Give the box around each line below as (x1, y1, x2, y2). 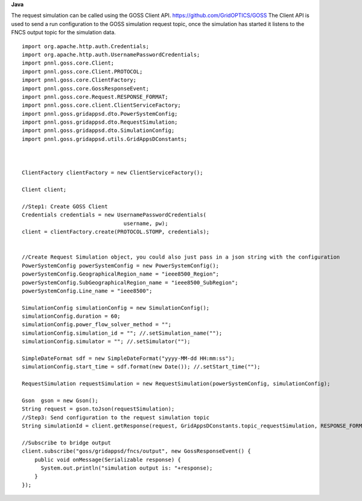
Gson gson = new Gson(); (22, 397, 99, 404)
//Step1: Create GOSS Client (22, 203, 108, 210)
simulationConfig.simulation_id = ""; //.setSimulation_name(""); (22, 329, 223, 336)
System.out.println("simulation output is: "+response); (40, 465, 213, 471)
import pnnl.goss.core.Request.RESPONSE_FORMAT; (22, 93, 168, 100)
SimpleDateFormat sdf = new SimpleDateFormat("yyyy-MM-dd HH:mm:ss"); (22, 355, 235, 362)
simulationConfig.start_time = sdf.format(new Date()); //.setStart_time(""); (22, 364, 261, 370)
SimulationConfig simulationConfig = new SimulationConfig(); (22, 304, 210, 311)
